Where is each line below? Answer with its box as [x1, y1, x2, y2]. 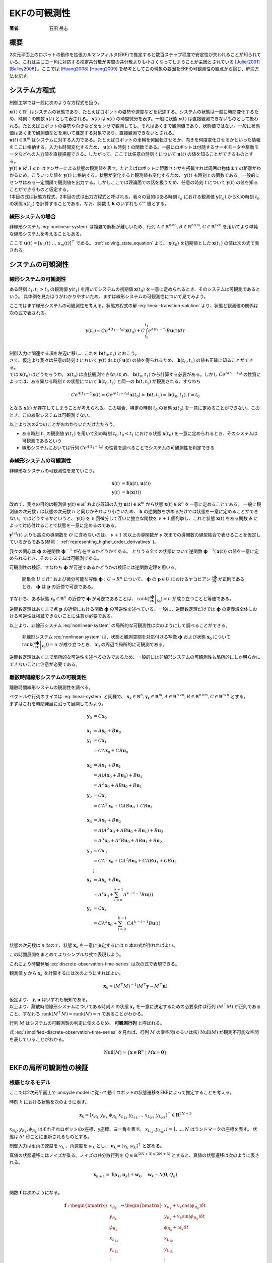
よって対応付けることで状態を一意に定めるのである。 [9, 522, 119, 528]
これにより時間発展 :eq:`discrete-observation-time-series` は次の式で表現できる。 [9, 960, 180, 967]
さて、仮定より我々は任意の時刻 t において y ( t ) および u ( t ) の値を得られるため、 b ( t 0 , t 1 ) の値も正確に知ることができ [9, 357, 254, 365]
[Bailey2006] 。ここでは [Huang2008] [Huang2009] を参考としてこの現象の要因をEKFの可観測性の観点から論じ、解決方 [9, 66, 259, 72]
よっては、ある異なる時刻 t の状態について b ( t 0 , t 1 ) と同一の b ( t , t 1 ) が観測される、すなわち [9, 378, 201, 386]
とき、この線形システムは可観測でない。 [9, 412, 93, 418]
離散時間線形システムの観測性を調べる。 [9, 685, 93, 690]
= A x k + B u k [93, 877, 121, 884]
